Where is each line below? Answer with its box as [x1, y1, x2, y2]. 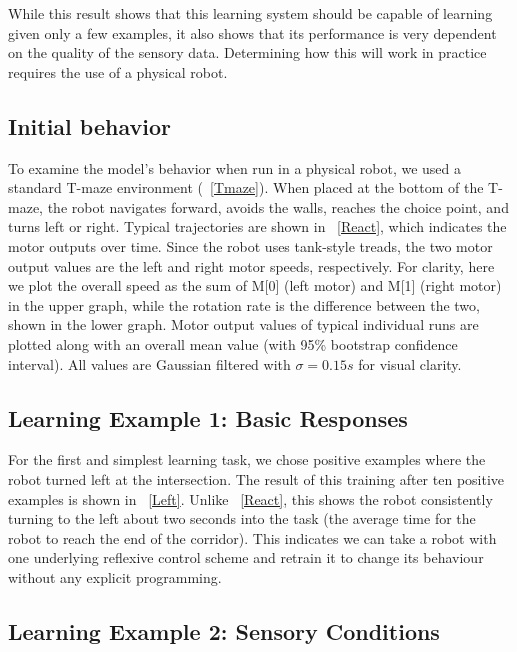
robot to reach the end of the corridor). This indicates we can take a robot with [8, 527, 497, 548]
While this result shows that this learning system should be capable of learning [8, 3, 493, 23]
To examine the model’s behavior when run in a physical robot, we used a [8, 157, 462, 178]
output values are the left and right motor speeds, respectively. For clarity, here [8, 255, 495, 276]
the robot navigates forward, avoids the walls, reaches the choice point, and [47, 196, 509, 217]
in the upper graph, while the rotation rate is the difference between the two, [8, 294, 480, 315]
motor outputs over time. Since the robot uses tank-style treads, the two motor [8, 235, 493, 256]
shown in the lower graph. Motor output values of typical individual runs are [8, 314, 479, 335]
